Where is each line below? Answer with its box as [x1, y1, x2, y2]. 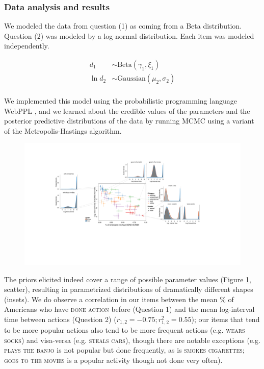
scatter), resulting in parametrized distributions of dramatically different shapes [4, 284, 253, 294]
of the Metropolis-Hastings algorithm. [4, 125, 122, 136]
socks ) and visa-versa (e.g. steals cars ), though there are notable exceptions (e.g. [4, 334, 260, 345]
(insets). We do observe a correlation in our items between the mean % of [4, 293, 234, 304]
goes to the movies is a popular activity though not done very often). [4, 354, 223, 365]
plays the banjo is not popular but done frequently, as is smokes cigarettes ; [4, 345, 245, 355]
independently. [4, 40, 49, 51]
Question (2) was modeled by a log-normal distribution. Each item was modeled [4, 30, 254, 41]
